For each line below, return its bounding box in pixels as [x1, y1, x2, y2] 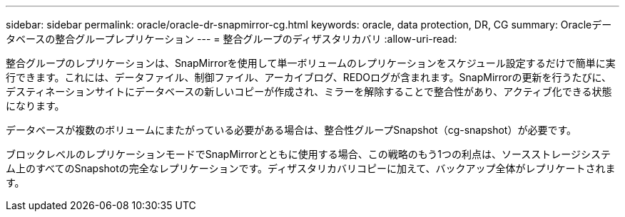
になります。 [6, 100, 65, 112]
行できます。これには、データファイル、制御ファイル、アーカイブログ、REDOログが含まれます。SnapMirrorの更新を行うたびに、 [6, 71, 612, 83]
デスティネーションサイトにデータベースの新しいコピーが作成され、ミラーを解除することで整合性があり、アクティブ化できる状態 [6, 85, 612, 97]
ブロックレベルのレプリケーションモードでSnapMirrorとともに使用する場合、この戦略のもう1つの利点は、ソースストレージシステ [6, 148, 611, 160]
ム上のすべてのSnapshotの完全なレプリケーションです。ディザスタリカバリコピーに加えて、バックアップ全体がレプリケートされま [6, 162, 616, 174]
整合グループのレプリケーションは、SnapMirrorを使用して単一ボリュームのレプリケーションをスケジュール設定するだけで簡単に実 [6, 57, 616, 69]
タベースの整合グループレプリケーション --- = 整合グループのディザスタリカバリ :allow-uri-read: [6, 33, 457, 45]
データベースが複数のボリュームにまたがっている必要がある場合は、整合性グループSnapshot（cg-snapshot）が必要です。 [6, 124, 577, 136]
